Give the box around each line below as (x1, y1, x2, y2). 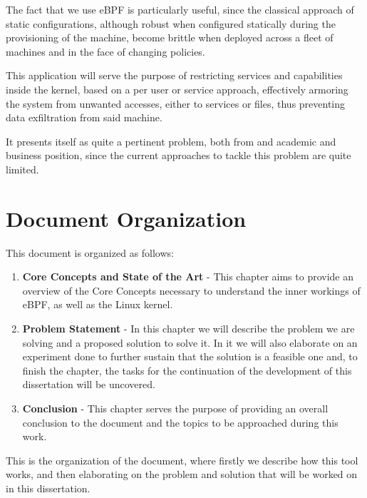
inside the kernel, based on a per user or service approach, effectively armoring (6, 81, 348, 96)
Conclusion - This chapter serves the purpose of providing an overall (22, 401, 329, 415)
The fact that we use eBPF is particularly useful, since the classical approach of (6, 2, 354, 16)
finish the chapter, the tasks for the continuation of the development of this (22, 362, 352, 377)
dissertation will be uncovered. (22, 377, 155, 392)
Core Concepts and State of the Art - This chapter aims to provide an (22, 269, 353, 284)
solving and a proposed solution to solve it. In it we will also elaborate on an (22, 335, 358, 350)
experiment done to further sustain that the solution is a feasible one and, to (22, 349, 358, 364)
